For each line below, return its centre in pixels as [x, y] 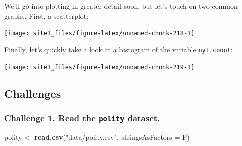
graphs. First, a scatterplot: [46, 16]
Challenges [33, 93]
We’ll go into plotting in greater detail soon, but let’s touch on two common [121, 6]
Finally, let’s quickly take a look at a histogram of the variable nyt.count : [118, 49]
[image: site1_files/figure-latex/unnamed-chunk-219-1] [99, 67]
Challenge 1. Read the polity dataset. [82, 118]
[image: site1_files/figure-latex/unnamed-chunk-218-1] [99, 34]
